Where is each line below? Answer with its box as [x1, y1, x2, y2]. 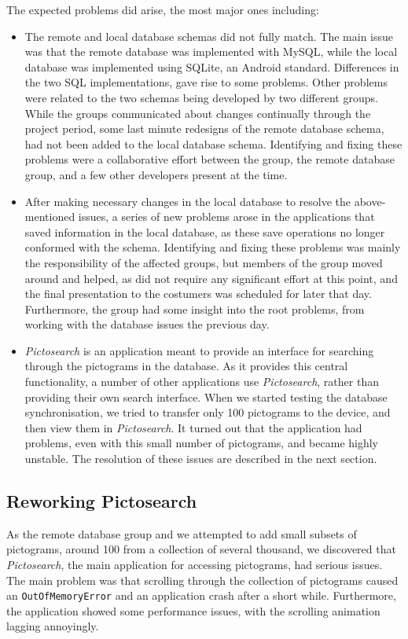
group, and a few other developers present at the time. [24, 166, 288, 182]
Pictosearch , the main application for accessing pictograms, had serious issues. [6, 556, 383, 573]
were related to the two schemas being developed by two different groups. [24, 89, 378, 105]
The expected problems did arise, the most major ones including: [6, 2, 319, 17]
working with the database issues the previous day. [24, 316, 270, 332]
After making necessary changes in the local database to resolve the [24, 193, 351, 209]
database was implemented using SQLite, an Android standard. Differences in [24, 58, 399, 75]
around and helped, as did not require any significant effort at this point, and [24, 270, 398, 286]
